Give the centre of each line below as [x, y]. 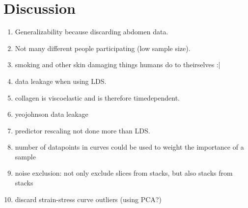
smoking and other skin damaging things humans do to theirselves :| [118, 65]
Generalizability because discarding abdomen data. [92, 32]
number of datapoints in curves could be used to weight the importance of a [129, 147]
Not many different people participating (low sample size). [103, 48]
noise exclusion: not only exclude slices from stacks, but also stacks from [124, 173]
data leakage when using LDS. [61, 81]
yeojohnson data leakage [52, 114]
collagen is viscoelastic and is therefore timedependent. [97, 97]
